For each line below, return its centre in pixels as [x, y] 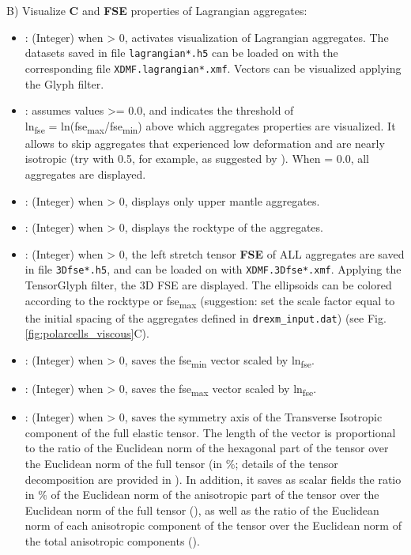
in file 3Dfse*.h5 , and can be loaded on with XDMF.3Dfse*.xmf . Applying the [213, 269]
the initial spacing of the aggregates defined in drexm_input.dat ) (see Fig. [205, 317]
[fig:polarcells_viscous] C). [87, 333]
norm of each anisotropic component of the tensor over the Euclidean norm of [213, 525]
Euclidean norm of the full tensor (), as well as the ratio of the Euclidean [202, 510]
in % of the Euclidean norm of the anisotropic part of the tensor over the [202, 495]
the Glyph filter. [64, 83]
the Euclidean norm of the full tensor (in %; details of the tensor [181, 464]
